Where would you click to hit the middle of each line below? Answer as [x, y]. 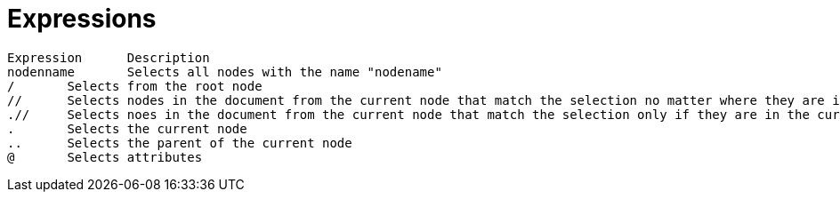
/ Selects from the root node [135, 86]
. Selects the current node [127, 128]
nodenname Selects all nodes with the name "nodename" [225, 72]
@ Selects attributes [105, 157]
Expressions [82, 19]
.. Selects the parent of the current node [180, 143]
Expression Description [109, 57]
